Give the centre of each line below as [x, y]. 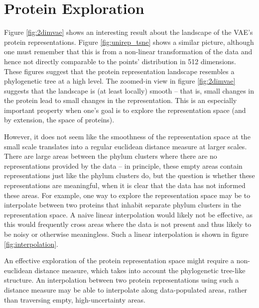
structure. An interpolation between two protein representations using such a [122, 280]
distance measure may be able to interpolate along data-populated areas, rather [126, 289]
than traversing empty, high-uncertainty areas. [75, 299]
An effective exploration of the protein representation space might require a [119, 260]
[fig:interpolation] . [31, 244]
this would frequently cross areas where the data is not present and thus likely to [128, 224]
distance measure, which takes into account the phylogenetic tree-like [140, 270]
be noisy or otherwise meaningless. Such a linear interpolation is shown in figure [126, 234]
